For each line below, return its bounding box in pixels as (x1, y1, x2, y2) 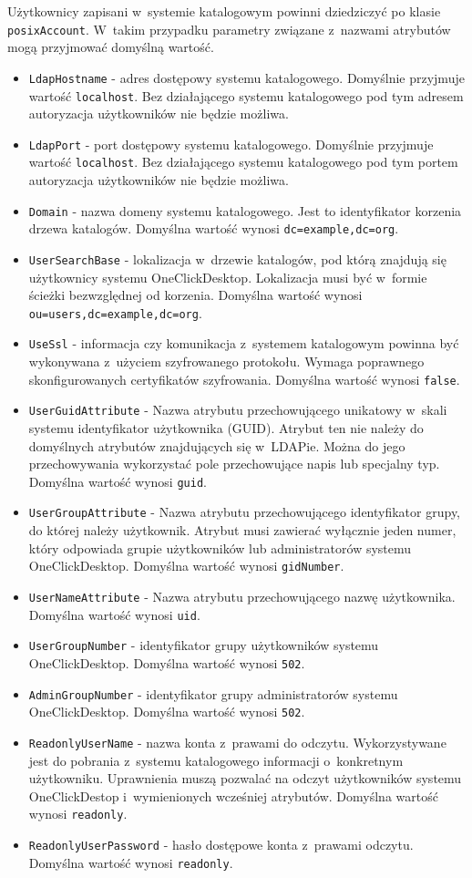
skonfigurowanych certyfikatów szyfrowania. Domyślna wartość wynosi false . (28, 369, 460, 388)
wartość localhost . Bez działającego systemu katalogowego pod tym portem (28, 152, 458, 171)
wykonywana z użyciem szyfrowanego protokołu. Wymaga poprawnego (28, 352, 425, 371)
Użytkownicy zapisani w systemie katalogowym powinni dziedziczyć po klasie (7, 2, 441, 20)
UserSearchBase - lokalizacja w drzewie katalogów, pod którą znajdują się (28, 249, 446, 268)
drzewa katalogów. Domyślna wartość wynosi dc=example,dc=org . (28, 219, 399, 238)
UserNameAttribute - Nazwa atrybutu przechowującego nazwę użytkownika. (28, 586, 456, 605)
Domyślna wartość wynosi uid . (28, 604, 200, 624)
